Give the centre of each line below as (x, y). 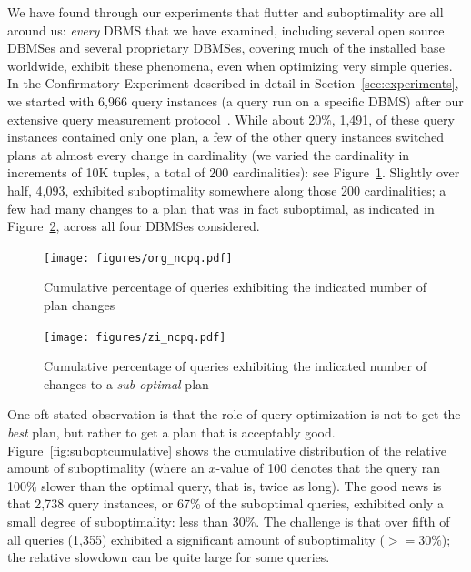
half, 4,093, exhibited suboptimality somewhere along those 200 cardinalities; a (227, 190)
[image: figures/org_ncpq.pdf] (138, 258)
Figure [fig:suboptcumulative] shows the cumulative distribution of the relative (227, 450)
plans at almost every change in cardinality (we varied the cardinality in (209, 154)
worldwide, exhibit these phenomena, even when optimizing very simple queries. (230, 65)
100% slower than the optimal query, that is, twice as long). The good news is (225, 485)
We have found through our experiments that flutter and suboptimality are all (225, 12)
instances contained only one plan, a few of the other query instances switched (225, 137)
